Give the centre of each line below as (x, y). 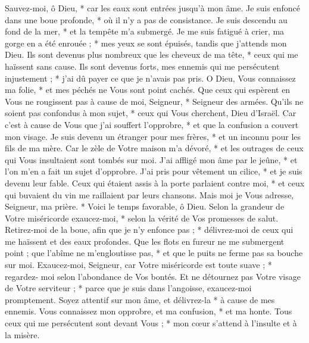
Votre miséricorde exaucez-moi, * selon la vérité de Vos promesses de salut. (142, 218)
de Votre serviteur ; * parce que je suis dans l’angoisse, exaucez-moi (128, 288)
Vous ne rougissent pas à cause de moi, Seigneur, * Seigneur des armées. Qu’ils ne (154, 101)
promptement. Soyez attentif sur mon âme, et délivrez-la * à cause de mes (140, 299)
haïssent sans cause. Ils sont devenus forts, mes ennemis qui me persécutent (142, 66)
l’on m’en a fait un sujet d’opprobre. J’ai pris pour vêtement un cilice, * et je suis (154, 171)
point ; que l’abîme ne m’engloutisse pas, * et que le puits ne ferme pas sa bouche (154, 253)
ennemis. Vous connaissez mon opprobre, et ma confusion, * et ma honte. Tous (149, 311)
